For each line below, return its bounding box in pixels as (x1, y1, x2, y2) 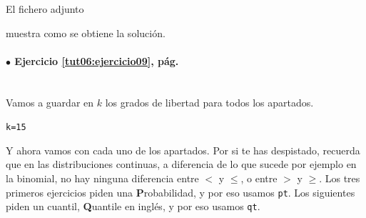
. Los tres (319, 171, 360, 186)
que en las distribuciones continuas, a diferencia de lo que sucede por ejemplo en (6, 157, 357, 172)
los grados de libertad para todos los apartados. (105, 94, 314, 109)
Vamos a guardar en (6, 94, 94, 109)
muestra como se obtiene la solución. (6, 25, 166, 40)
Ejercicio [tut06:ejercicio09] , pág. (14, 53, 179, 68)
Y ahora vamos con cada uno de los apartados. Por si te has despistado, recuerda (6, 142, 360, 157)
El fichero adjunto (6, 1, 84, 16)
